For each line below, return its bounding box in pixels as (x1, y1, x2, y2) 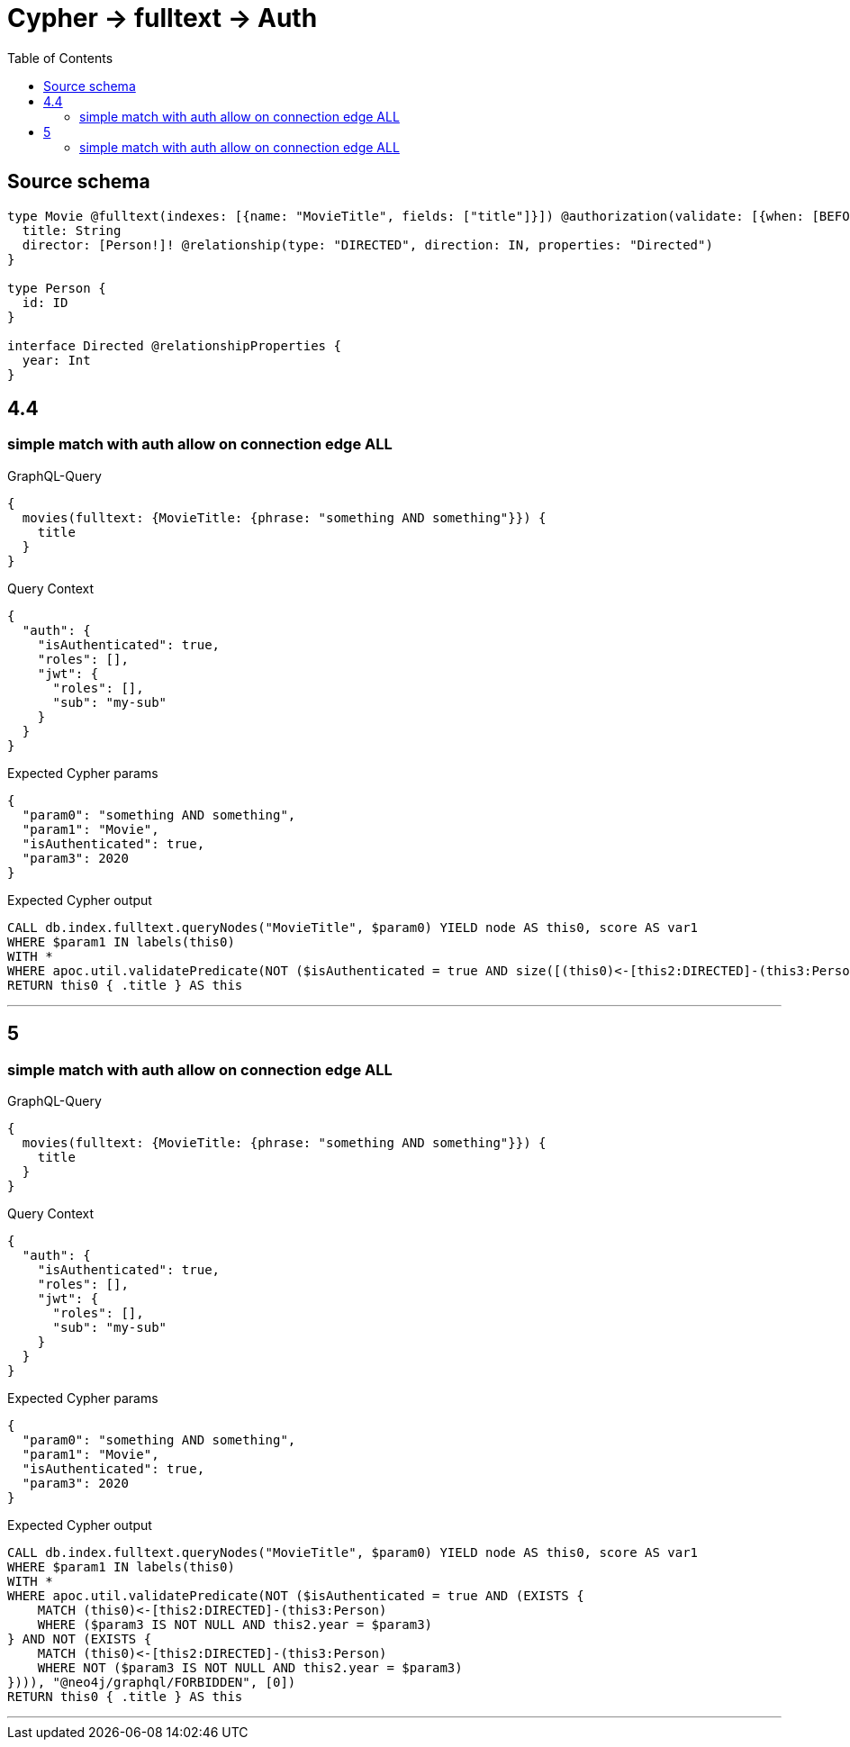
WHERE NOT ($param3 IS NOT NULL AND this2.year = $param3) (37, 1661, 463, 1676)
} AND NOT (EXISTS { (7, 1632, 152, 1647)
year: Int (22, 352, 91, 367)
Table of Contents (7, 50, 113, 66)
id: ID (22, 294, 68, 310)
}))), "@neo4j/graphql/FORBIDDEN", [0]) (7, 1675, 296, 1690)
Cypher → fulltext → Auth (7, 3, 318, 33)
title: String (22, 222, 122, 238)
